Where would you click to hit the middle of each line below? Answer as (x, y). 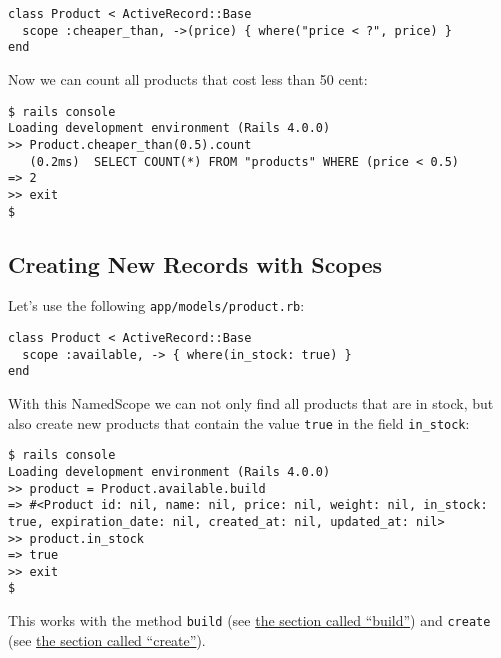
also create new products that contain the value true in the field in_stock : (239, 422)
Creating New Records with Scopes (195, 263)
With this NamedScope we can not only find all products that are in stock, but (251, 402)
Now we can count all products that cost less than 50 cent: (188, 78)
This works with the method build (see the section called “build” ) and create (249, 620)
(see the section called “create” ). (107, 639)
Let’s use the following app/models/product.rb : (156, 305)
